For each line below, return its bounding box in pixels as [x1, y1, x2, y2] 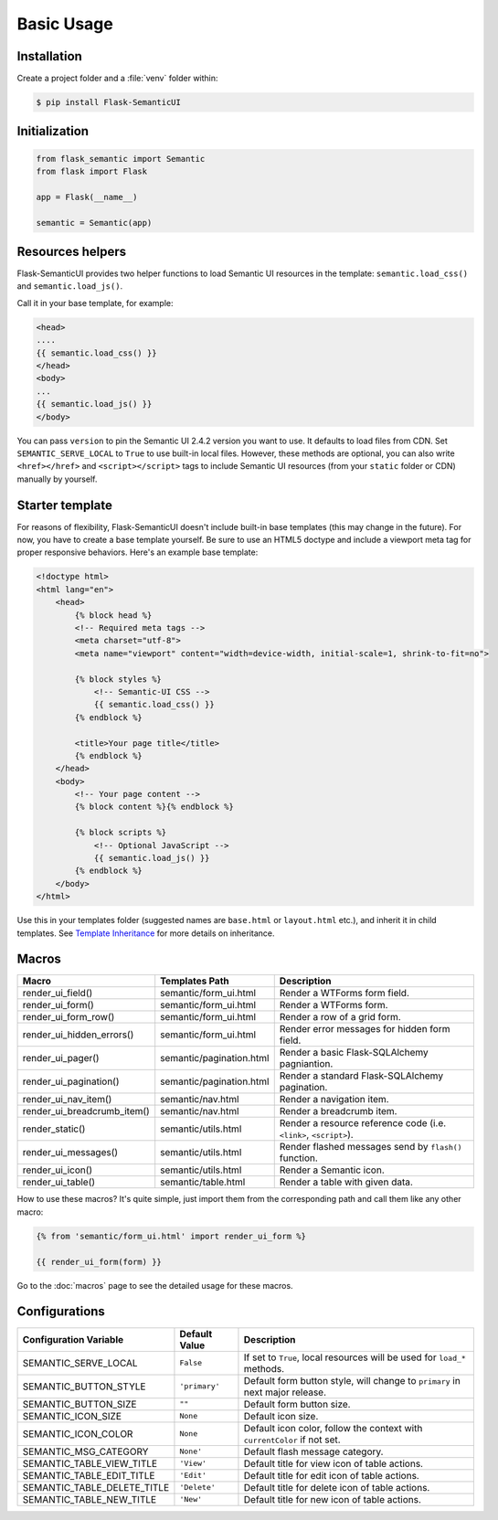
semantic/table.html [160, 1175, 246, 1188]
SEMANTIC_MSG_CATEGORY [22, 1445, 149, 1458]
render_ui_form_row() [22, 1011, 115, 1024]
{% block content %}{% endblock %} [74, 802, 235, 813]
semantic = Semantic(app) [36, 218, 153, 228]
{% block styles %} [74, 674, 162, 685]
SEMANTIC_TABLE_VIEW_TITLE [22, 1457, 158, 1470]
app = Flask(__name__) [36, 192, 138, 202]
